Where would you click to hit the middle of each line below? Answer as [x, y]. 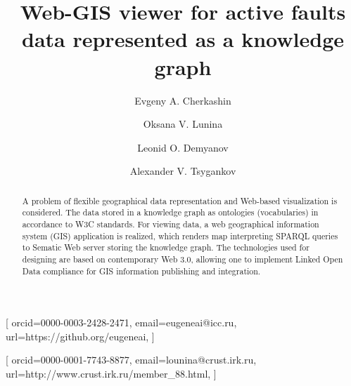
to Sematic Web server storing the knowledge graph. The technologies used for [166, 247]
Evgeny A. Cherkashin [183, 100]
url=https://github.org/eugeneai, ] [80, 336]
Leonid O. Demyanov [183, 147]
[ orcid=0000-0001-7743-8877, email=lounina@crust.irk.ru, [131, 360]
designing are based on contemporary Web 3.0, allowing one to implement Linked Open [183, 259]
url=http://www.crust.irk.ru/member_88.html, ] [111, 374]
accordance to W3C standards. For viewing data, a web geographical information [171, 224]
